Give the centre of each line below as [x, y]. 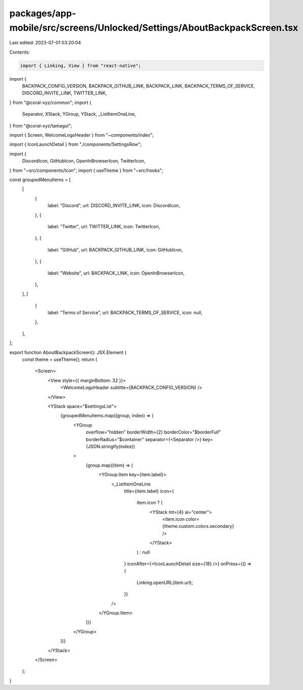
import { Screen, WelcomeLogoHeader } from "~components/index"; [81, 135]
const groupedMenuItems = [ [40, 180]
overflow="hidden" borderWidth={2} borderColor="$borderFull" [153, 432]
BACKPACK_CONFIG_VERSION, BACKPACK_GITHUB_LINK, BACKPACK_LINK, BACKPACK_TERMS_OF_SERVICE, [139, 86]
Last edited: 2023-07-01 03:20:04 [45, 43]
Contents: [20, 52]
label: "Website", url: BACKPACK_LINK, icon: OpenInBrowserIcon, [116, 273]
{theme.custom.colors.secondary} [198, 526]
